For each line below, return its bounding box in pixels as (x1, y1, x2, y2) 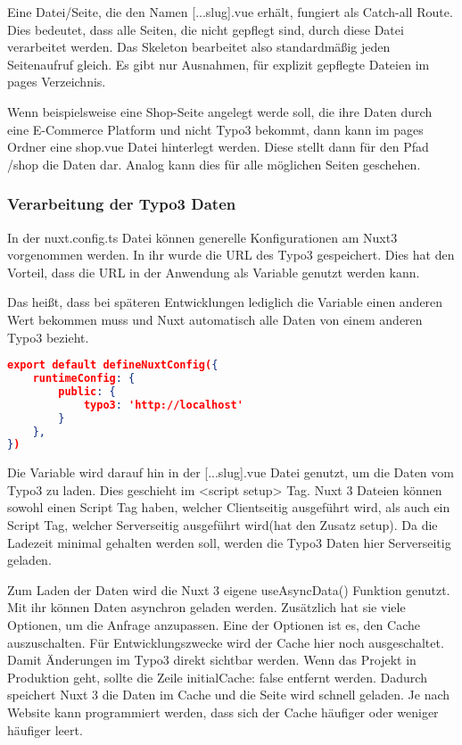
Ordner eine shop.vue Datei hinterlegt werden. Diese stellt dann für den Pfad (7, 137, 429, 156)
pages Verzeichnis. (7, 72, 106, 91)
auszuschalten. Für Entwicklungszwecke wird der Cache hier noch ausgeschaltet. (7, 633, 444, 651)
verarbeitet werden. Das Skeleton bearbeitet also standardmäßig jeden (7, 37, 391, 56)
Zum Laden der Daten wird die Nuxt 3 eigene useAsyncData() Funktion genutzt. (7, 580, 450, 599)
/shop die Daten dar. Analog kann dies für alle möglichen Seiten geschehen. (7, 154, 421, 173)
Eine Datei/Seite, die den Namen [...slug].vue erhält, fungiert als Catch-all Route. (7, 3, 453, 21)
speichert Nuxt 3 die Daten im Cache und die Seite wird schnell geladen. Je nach (7, 685, 450, 704)
